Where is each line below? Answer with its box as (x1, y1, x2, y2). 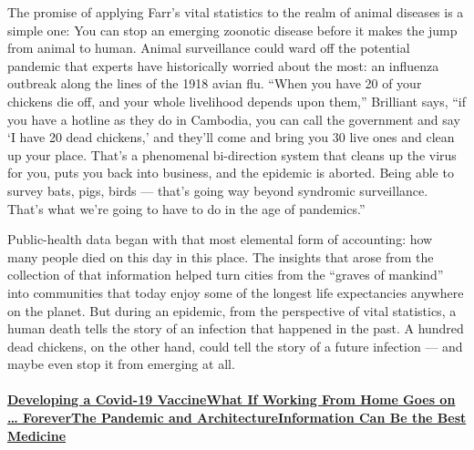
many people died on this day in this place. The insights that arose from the (7, 247, 434, 266)
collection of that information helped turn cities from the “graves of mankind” (7, 265, 444, 284)
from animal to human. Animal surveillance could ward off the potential (7, 38, 410, 57)
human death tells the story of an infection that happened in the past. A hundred (7, 319, 464, 338)
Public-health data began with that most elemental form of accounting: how (7, 230, 433, 249)
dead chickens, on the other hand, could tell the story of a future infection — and (7, 336, 463, 355)
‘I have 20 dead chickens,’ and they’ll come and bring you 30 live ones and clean (7, 128, 455, 147)
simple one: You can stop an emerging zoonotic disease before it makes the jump (7, 20, 458, 39)
